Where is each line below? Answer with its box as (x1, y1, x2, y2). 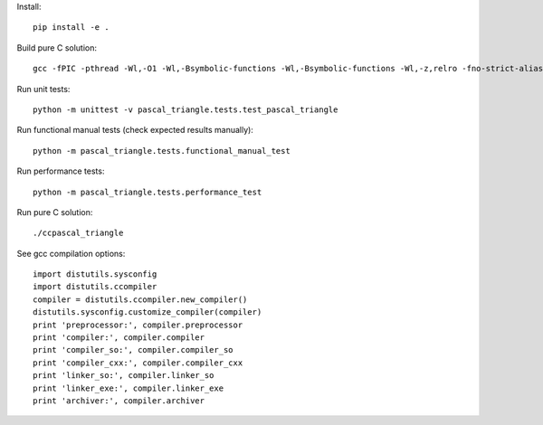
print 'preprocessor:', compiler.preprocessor (33, 319, 243, 330)
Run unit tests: (16, 83, 71, 94)
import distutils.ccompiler (33, 281, 157, 292)
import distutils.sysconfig (33, 269, 157, 279)
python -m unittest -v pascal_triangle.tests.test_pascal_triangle (33, 104, 338, 115)
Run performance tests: (16, 165, 105, 176)
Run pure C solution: (16, 206, 93, 217)
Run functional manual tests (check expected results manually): (16, 125, 253, 136)
